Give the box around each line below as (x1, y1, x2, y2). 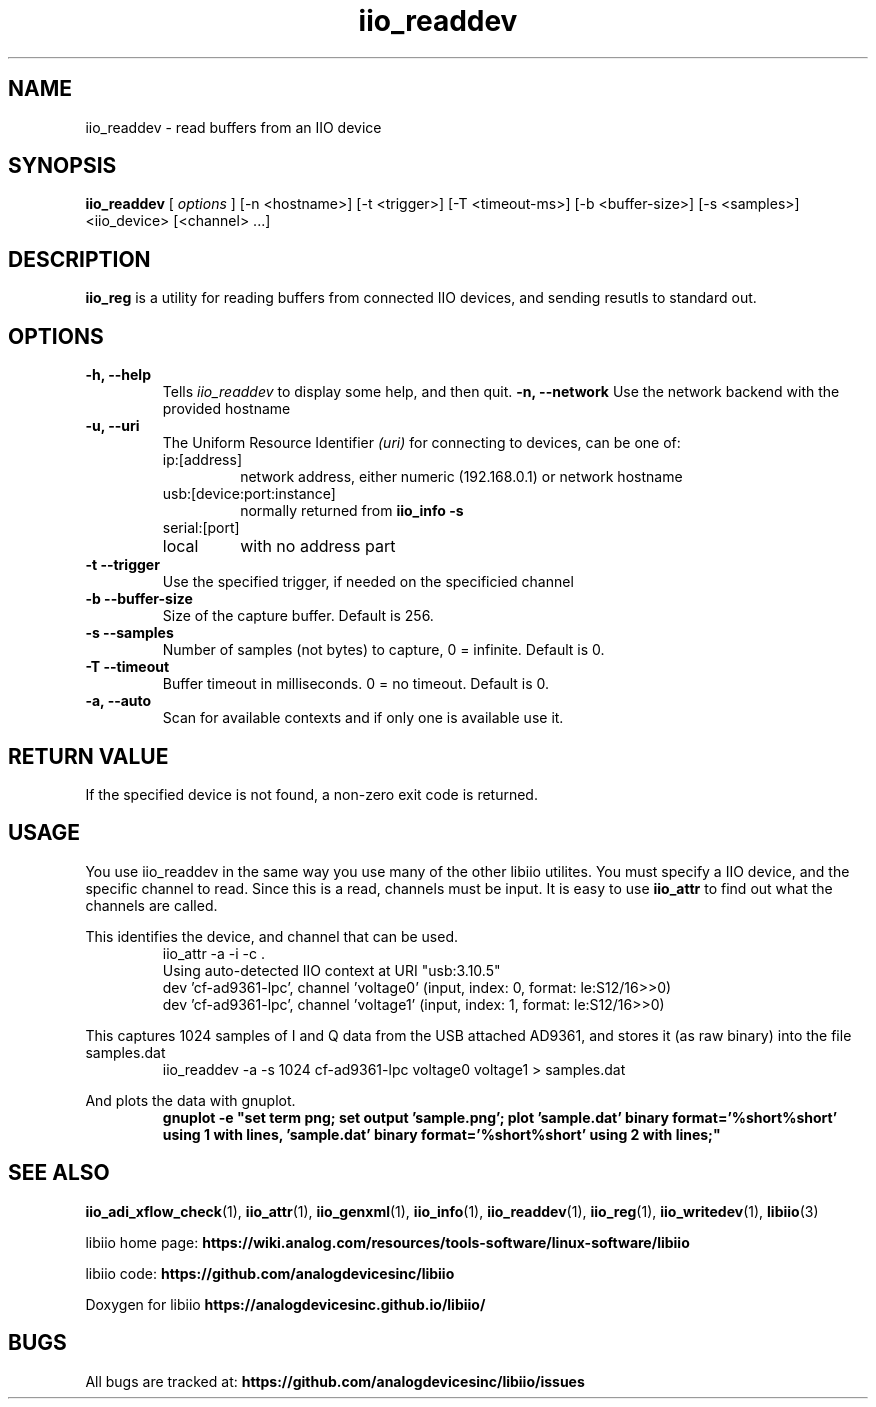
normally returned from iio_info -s (240, 502, 464, 520)
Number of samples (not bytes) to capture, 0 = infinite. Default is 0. (162, 641, 605, 659)
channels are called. (85, 896, 218, 914)
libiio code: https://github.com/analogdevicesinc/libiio (85, 1264, 455, 1282)
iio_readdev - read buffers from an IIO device (85, 118, 382, 136)
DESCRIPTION (8, 246, 151, 272)
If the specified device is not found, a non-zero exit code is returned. (85, 785, 538, 803)
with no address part (240, 536, 396, 557)
